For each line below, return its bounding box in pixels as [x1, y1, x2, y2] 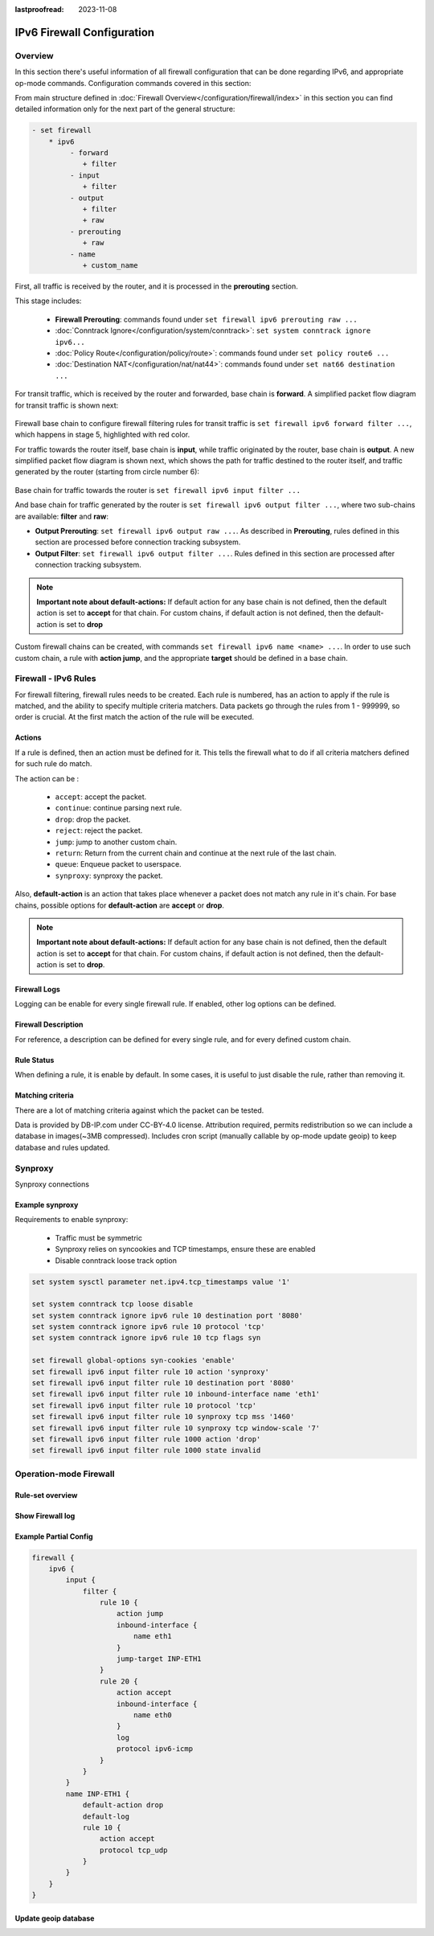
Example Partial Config [14, 1532, 93, 1541]
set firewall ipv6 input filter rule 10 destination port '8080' [31, 1379, 295, 1388]
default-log [82, 1811, 130, 1821]
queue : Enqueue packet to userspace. [55, 859, 182, 869]
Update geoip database [14, 1913, 95, 1923]
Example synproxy [14, 1200, 79, 1209]
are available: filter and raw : [14, 511, 108, 521]
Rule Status [14, 1055, 55, 1064]
